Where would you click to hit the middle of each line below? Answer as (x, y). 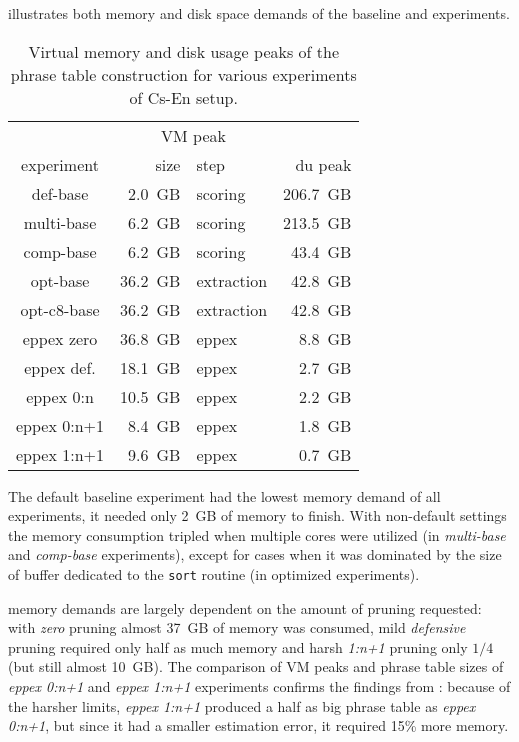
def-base (60, 193)
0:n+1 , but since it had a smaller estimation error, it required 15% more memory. (258, 725)
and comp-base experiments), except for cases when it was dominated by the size (255, 554)
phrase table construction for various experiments (183, 74)
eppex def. (60, 367)
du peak (323, 164)
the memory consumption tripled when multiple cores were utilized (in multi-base (257, 534)
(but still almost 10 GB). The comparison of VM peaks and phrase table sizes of (256, 666)
